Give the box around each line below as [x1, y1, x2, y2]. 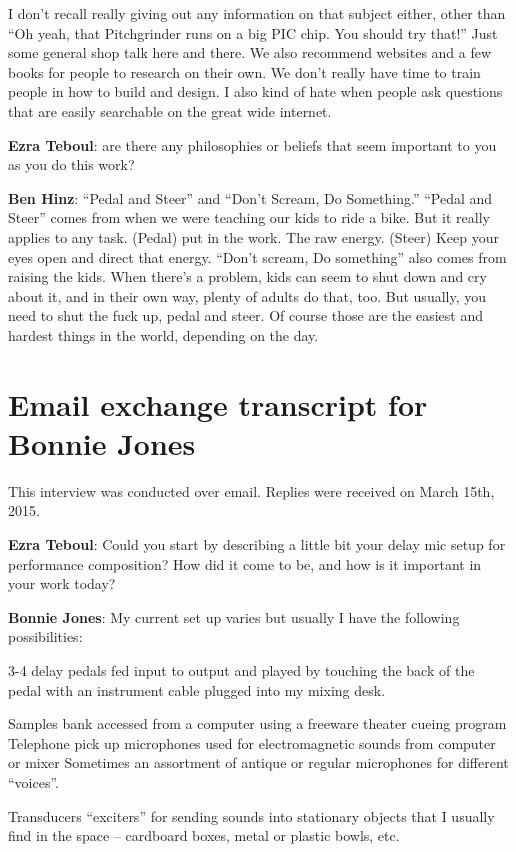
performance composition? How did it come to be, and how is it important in [8, 553, 482, 574]
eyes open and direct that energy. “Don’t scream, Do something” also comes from [8, 246, 507, 267]
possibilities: [8, 626, 83, 647]
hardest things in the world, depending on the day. [8, 324, 319, 345]
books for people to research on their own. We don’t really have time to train [8, 61, 481, 82]
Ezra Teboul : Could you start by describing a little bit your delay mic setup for [8, 534, 506, 554]
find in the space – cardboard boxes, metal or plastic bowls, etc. [8, 825, 400, 846]
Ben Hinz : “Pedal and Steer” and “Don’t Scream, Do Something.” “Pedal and [8, 187, 493, 208]
